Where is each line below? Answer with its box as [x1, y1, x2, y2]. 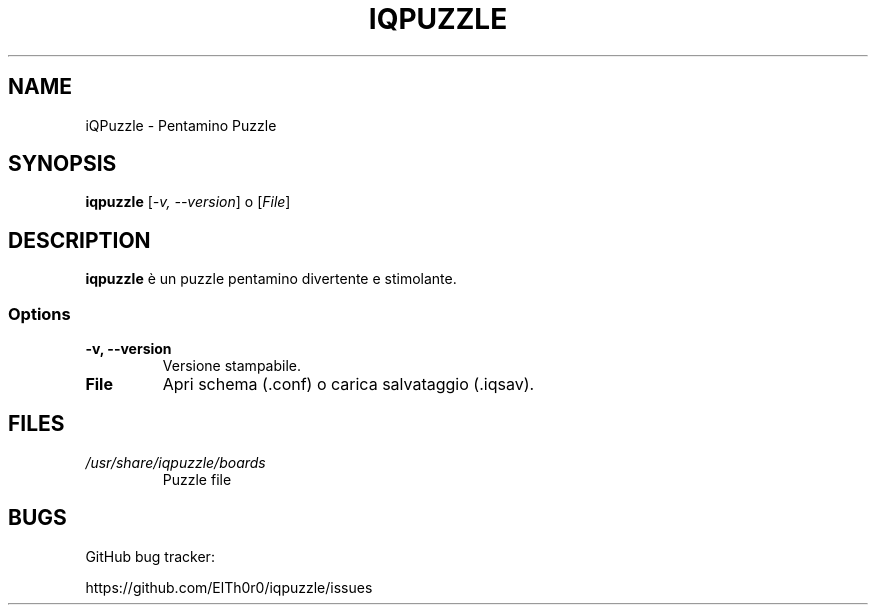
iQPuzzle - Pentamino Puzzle [85, 116, 277, 134]
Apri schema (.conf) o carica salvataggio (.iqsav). [162, 374, 535, 395]
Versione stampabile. [162, 357, 302, 375]
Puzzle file [162, 470, 232, 488]
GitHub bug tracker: [85, 547, 215, 565]
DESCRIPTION [8, 227, 151, 253]
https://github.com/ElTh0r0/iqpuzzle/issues [85, 578, 373, 596]
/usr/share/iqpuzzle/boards [85, 453, 266, 471]
